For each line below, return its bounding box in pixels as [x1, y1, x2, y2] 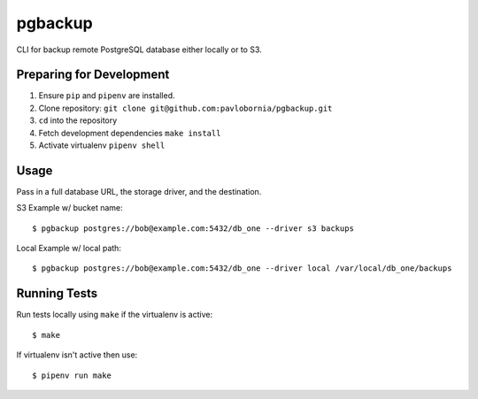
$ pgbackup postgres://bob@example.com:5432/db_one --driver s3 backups [32, 223, 354, 234]
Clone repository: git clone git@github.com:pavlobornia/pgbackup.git [38, 103, 333, 113]
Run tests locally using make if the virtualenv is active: [16, 310, 212, 320]
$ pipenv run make [32, 370, 112, 380]
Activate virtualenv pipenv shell [38, 140, 166, 150]
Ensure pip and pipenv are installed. [38, 90, 176, 101]
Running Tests [16, 286, 97, 301]
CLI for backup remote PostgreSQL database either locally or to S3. [16, 44, 263, 55]
